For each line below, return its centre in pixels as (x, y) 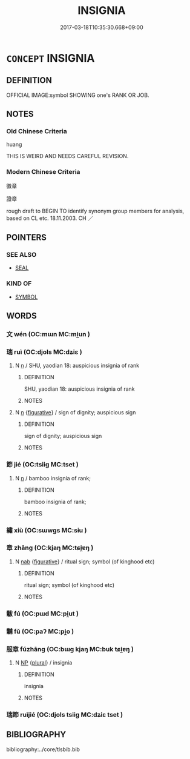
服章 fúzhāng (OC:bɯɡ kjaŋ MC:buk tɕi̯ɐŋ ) (70, 649)
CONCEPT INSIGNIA (51, 58)
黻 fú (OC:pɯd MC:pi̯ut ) (42, 614)
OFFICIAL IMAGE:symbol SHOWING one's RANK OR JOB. (78, 95)
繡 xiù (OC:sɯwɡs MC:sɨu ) (47, 530)
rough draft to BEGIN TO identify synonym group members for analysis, (95, 211)
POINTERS (27, 238)
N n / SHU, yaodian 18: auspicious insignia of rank (77, 366)
